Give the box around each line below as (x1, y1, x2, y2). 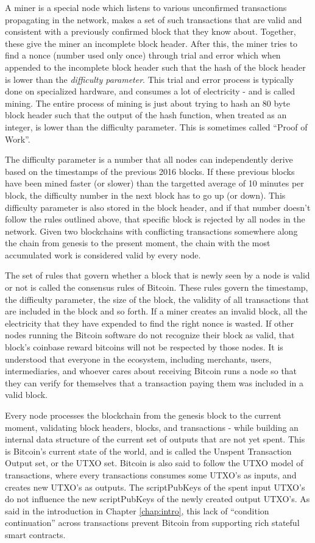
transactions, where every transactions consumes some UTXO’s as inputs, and (5, 468, 297, 481)
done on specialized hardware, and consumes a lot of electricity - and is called (5, 85, 295, 98)
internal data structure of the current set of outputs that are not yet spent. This (5, 433, 305, 445)
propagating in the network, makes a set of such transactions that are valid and (5, 13, 302, 26)
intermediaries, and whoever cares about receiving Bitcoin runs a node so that (5, 364, 297, 377)
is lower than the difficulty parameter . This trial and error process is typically (5, 73, 294, 85)
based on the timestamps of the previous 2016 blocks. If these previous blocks (5, 165, 295, 177)
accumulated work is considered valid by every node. (5, 248, 201, 261)
